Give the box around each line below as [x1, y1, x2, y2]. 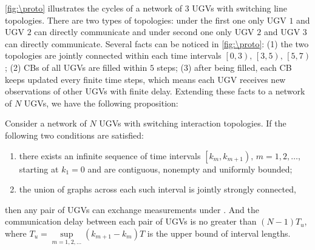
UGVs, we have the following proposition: [24, 96, 178, 109]
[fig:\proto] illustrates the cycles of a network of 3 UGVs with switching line [5, 2, 287, 14]
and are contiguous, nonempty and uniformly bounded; [87, 162, 293, 175]
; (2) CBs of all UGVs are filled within [5, 61, 147, 73]
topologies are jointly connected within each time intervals [5, 49, 222, 62]
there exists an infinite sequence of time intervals [19, 149, 201, 162]
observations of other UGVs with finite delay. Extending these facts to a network [5, 85, 305, 97]
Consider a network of [5, 117, 87, 130]
